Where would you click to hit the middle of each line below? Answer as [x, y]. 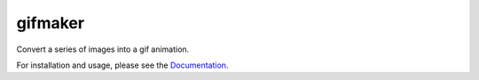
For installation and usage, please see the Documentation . [122, 65]
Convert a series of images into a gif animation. [103, 49]
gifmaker [50, 23]
